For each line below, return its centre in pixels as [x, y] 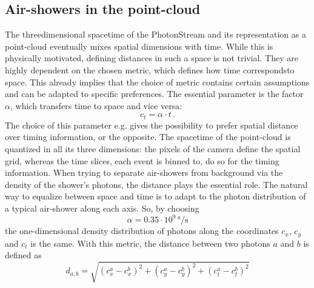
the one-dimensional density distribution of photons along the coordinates [142, 231]
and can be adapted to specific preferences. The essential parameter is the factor [154, 94]
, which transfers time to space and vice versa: [96, 105]
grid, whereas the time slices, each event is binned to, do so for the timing [142, 160]
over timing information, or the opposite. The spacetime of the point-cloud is [148, 137]
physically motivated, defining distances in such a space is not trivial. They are [152, 58]
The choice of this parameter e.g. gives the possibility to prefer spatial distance [152, 125]
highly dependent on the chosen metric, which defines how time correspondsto [150, 69]
